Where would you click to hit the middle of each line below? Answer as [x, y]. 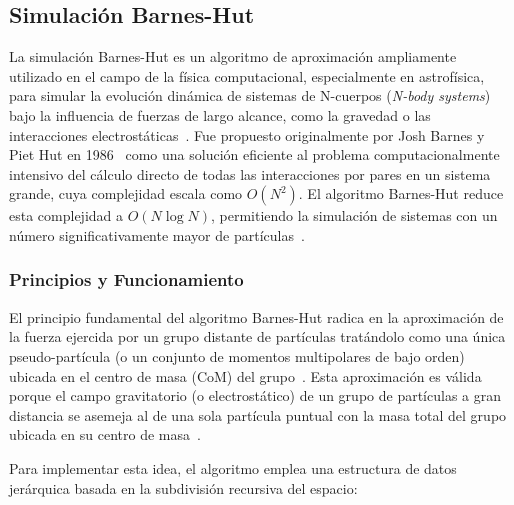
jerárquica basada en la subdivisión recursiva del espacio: [183, 487]
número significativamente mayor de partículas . [157, 234]
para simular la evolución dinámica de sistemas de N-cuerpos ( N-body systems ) [250, 95]
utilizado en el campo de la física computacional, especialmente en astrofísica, [247, 75]
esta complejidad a [66, 215]
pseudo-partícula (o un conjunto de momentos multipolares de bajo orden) [237, 355]
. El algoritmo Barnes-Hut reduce [401, 193]
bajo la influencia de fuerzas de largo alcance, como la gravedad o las [220, 114]
